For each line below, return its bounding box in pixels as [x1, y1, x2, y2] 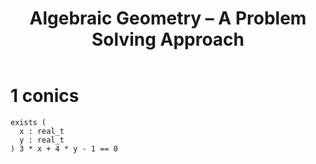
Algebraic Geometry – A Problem [29, 7, 307, 30]
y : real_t [19, 135, 65, 145]
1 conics [10, 85, 80, 107]
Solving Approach [91, 28, 245, 51]
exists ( [10, 117, 47, 127]
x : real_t [19, 126, 65, 136]
